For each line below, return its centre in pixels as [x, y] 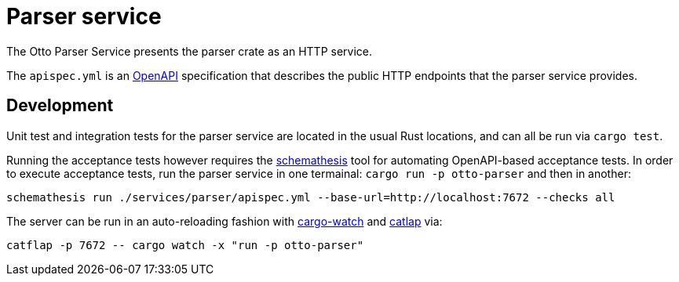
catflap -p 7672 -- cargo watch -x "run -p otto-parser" [185, 245]
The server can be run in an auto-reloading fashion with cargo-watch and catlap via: [225, 221]
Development [60, 106]
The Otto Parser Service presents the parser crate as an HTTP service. [190, 51]
